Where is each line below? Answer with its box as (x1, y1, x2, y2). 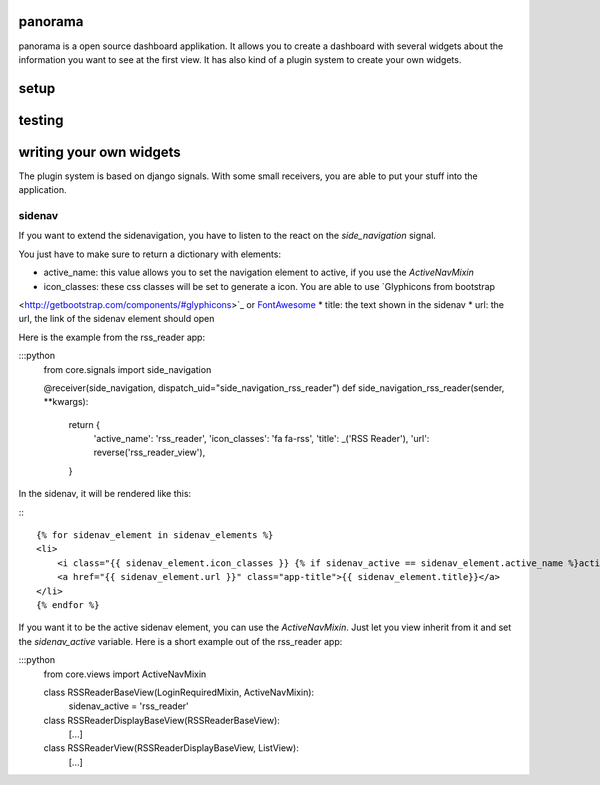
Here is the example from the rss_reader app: (18, 331, 205, 343)
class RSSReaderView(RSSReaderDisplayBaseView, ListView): (43, 742, 299, 754)
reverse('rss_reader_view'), (93, 446, 206, 459)
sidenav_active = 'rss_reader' (68, 700, 189, 712)
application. (18, 184, 67, 196)
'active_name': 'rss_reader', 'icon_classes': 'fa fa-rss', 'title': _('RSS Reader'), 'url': (93, 433, 430, 445)
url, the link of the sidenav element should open (18, 313, 215, 325)
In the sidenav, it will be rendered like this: (18, 488, 192, 500)
